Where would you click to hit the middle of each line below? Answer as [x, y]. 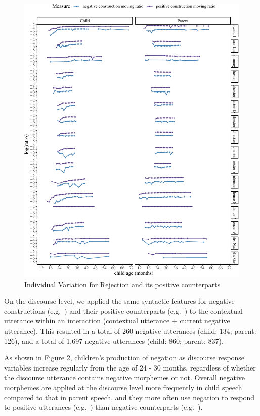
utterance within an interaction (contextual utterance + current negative [117, 321]
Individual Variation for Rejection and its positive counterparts [122, 284]
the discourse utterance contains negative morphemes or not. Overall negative [125, 377]
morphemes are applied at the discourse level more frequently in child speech [123, 387]
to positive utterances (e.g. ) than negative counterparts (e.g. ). [103, 407]
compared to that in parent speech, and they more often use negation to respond [129, 397]
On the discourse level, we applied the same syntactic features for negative [119, 301]
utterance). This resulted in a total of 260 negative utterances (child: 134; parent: [130, 330]
